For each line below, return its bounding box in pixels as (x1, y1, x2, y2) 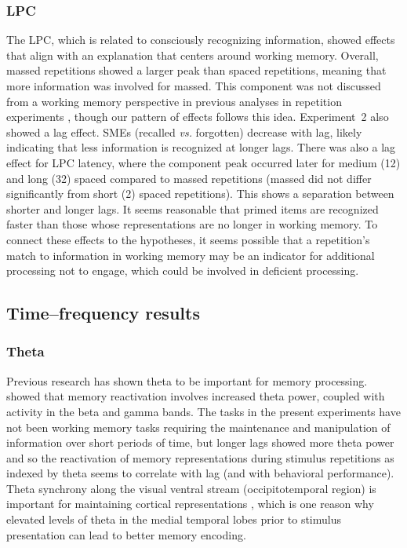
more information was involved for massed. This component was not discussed (6, 78, 381, 93)
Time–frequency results (6, 301, 200, 325)
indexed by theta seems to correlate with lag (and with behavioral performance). (6, 465, 394, 481)
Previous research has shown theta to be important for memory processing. (6, 372, 368, 389)
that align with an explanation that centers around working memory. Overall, (6, 46, 379, 63)
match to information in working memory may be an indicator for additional (6, 247, 375, 263)
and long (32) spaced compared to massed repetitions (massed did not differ (6, 170, 372, 186)
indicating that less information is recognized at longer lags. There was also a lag (6, 139, 396, 155)
